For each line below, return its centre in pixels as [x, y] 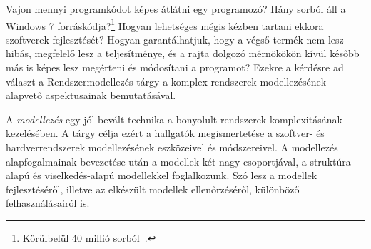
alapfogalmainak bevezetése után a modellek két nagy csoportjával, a [156, 161]
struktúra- [332, 161]
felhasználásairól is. [48, 203]
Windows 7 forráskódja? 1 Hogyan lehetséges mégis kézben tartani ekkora [165, 24]
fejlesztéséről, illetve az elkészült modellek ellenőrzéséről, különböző [153, 189]
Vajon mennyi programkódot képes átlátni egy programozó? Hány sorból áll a [176, 9]
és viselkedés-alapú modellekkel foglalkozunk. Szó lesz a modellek [175, 175]
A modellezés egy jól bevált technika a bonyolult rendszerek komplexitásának [174, 119]
